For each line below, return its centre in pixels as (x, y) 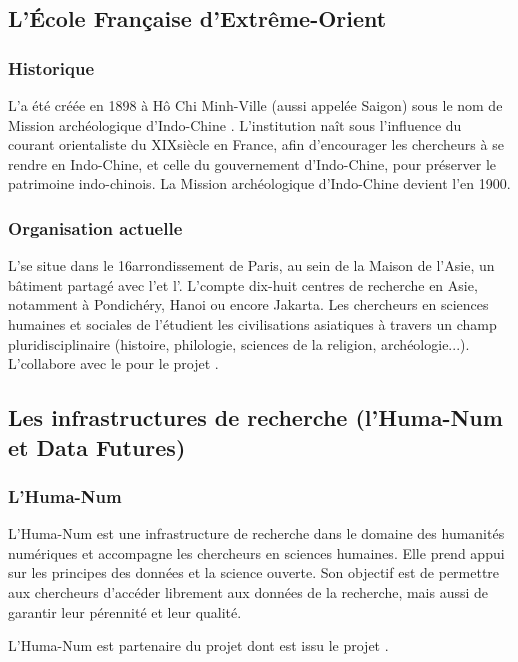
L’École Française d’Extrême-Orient (197, 18)
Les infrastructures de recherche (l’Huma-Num (255, 417)
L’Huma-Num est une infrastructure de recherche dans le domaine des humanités (256, 533)
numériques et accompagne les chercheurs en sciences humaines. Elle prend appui (256, 552)
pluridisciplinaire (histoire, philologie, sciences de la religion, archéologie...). (239, 343)
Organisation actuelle (95, 227)
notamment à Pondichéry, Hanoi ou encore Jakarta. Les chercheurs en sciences (248, 304)
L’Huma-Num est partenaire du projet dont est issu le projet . (198, 645)
